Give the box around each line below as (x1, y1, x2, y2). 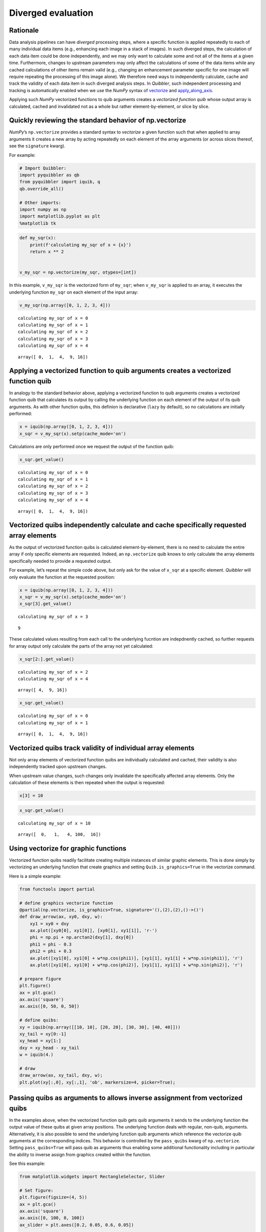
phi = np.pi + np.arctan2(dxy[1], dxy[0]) (30, 934, 134, 940)
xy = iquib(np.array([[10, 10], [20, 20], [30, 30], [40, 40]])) (19, 1024, 181, 1030)
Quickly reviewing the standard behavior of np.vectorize (9, 116, 187, 125)
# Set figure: (19, 1188, 54, 1193)
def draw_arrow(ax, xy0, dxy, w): (19, 914, 103, 920)
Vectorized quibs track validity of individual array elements (9, 744, 195, 752)
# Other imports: (19, 200, 62, 205)
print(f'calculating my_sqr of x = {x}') (30, 242, 132, 247)
